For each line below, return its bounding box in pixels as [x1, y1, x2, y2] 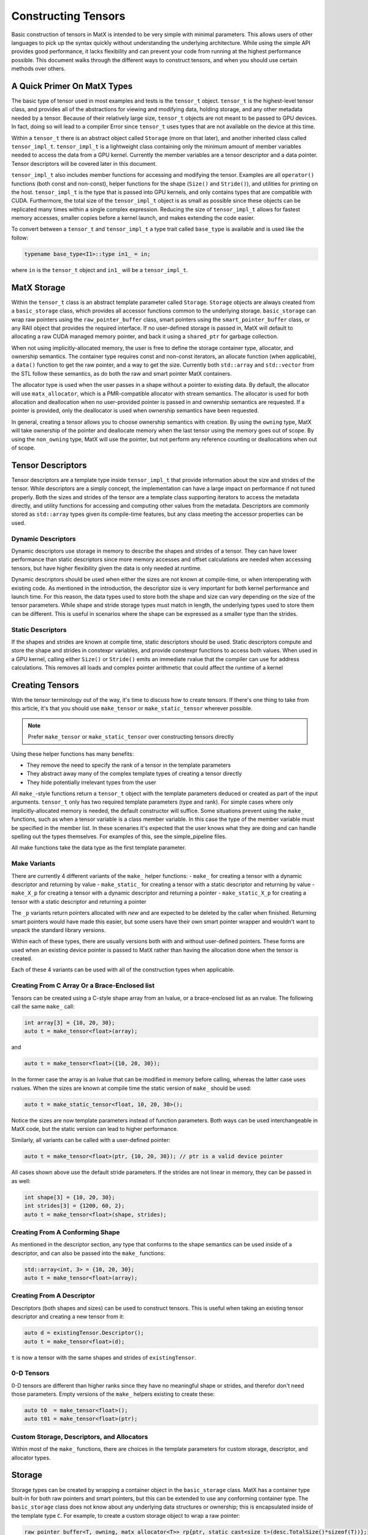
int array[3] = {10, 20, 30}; [24, 1019, 115, 1026]
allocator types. [11, 1454, 51, 1461]
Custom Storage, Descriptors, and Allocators [11, 1432, 148, 1441]
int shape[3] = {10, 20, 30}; [24, 1194, 115, 1200]
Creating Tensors [11, 680, 80, 690]
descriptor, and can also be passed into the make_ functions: [11, 1249, 166, 1257]
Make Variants [11, 860, 56, 868]
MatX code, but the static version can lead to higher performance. [11, 1125, 178, 1133]
